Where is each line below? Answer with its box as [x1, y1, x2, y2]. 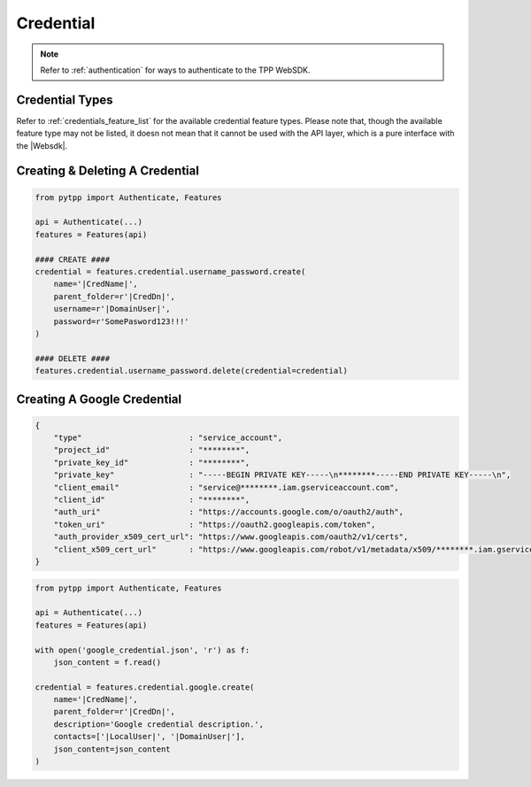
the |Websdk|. [16, 140, 68, 150]
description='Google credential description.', [53, 719, 265, 729]
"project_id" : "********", [53, 445, 250, 455]
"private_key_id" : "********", [53, 457, 250, 467]
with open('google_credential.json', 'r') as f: [35, 644, 250, 655]
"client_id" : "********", [53, 495, 250, 505]
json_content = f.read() [53, 657, 162, 667]
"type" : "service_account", [53, 433, 283, 443]
